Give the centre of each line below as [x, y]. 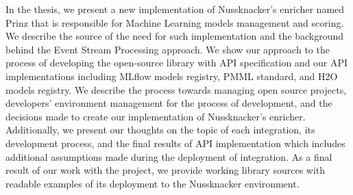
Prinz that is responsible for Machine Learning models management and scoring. [175, 22]
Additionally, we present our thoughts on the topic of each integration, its [160, 130]
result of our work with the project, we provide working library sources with [166, 170]
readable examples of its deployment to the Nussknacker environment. [153, 183]
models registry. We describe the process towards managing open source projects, [176, 89]
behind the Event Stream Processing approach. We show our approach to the [168, 49]
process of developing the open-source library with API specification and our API [177, 63]
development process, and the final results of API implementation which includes [175, 143]
